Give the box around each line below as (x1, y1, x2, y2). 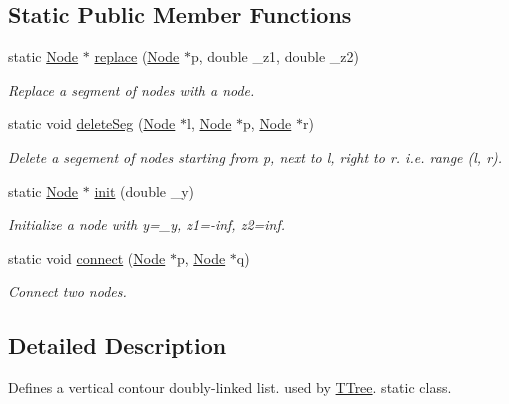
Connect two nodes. (8, 281, 127, 302)
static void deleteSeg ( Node (8, 113, 176, 134)
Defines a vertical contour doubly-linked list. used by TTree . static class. (8, 377, 452, 398)
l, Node (187, 113, 232, 134)
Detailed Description (8, 330, 227, 361)
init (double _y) (94, 180, 195, 201)
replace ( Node (94, 46, 180, 67)
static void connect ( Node (8, 247, 166, 268)
